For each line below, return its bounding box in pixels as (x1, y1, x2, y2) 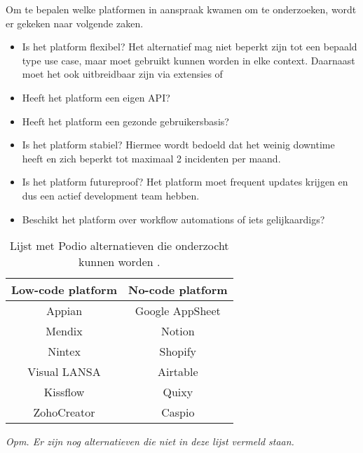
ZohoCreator (33, 404, 95, 421)
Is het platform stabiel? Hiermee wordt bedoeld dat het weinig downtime (22, 137, 335, 152)
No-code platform (128, 281, 228, 298)
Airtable (158, 363, 198, 380)
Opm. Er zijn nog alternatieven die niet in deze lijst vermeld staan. (6, 434, 294, 449)
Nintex (48, 343, 81, 360)
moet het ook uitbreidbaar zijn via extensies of (22, 67, 223, 81)
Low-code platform (11, 281, 118, 298)
